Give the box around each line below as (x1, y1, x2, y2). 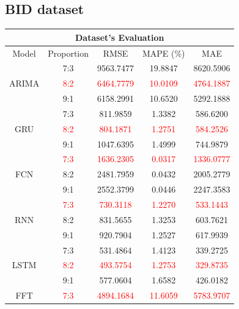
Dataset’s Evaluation (75, 30, 164, 43)
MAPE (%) (142, 46, 185, 59)
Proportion (48, 46, 89, 59)
